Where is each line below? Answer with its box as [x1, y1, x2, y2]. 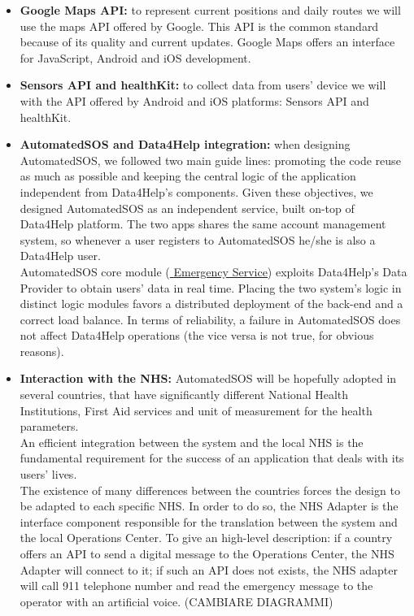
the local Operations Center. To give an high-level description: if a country [20, 529, 393, 546]
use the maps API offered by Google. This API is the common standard [20, 17, 379, 34]
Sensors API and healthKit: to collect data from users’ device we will [20, 76, 386, 93]
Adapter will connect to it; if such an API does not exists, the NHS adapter [20, 561, 398, 578]
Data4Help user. [20, 247, 101, 264]
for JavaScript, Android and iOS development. [20, 49, 251, 66]
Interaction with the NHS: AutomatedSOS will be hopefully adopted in [20, 370, 397, 387]
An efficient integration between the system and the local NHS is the [20, 433, 364, 450]
